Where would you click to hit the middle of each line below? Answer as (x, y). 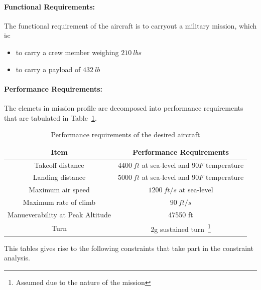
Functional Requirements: (49, 6)
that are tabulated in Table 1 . (50, 117)
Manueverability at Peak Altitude (59, 214)
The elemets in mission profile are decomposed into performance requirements (124, 107)
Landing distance (59, 177)
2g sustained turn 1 (181, 228)
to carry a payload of (48, 69)
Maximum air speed (59, 190)
